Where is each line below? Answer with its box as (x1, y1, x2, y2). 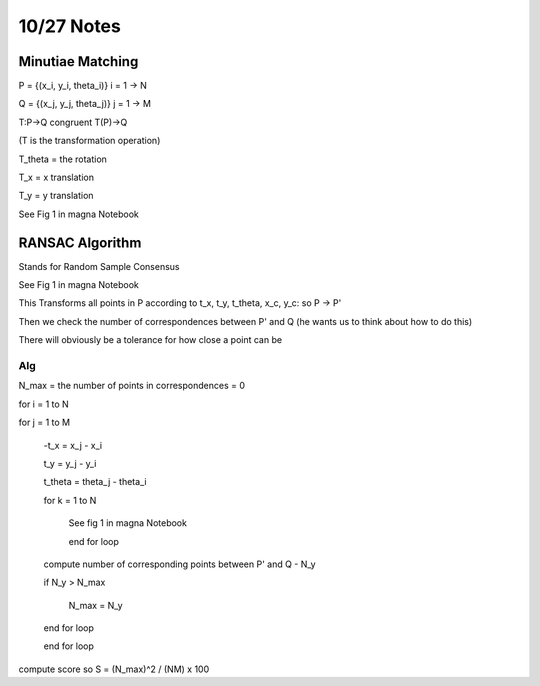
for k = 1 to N (43, 494, 97, 506)
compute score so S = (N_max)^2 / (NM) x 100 (18, 663, 210, 675)
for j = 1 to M (18, 416, 70, 429)
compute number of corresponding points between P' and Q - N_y (43, 558, 316, 570)
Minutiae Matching (18, 53, 139, 70)
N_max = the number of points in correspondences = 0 (18, 380, 245, 392)
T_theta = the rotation (18, 153, 107, 165)
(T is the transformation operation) (18, 135, 161, 147)
